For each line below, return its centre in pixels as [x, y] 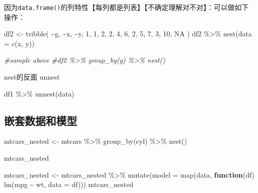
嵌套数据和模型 [41, 120]
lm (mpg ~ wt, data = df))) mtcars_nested [69, 184]
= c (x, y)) [19, 43]
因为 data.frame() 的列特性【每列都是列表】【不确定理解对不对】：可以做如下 [126, 7]
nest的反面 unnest [32, 77]
